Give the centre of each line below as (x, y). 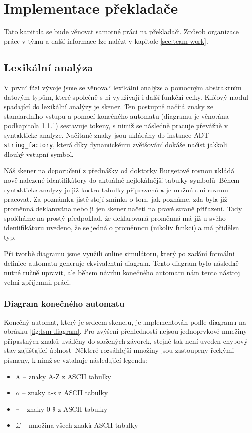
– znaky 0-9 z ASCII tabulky (64, 408)
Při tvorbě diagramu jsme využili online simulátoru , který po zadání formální (119, 253)
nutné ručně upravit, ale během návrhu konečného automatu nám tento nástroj (122, 272)
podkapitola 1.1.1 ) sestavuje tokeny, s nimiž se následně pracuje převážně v (116, 125)
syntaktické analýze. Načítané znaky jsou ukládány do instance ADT (107, 135)
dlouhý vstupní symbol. (39, 154)
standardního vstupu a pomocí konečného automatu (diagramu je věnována (116, 116)
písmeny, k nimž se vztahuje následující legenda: (76, 360)
